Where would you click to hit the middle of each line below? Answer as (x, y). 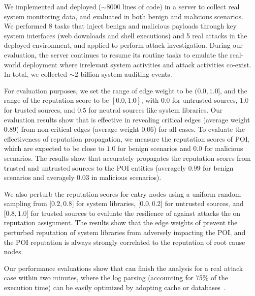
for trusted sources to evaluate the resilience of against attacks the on (136, 213)
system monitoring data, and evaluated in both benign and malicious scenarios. (124, 16)
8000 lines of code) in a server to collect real (173, 6)
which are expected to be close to (54, 148)
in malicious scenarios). (126, 177)
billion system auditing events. (126, 74)
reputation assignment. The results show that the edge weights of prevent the (121, 222)
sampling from (26, 203)
